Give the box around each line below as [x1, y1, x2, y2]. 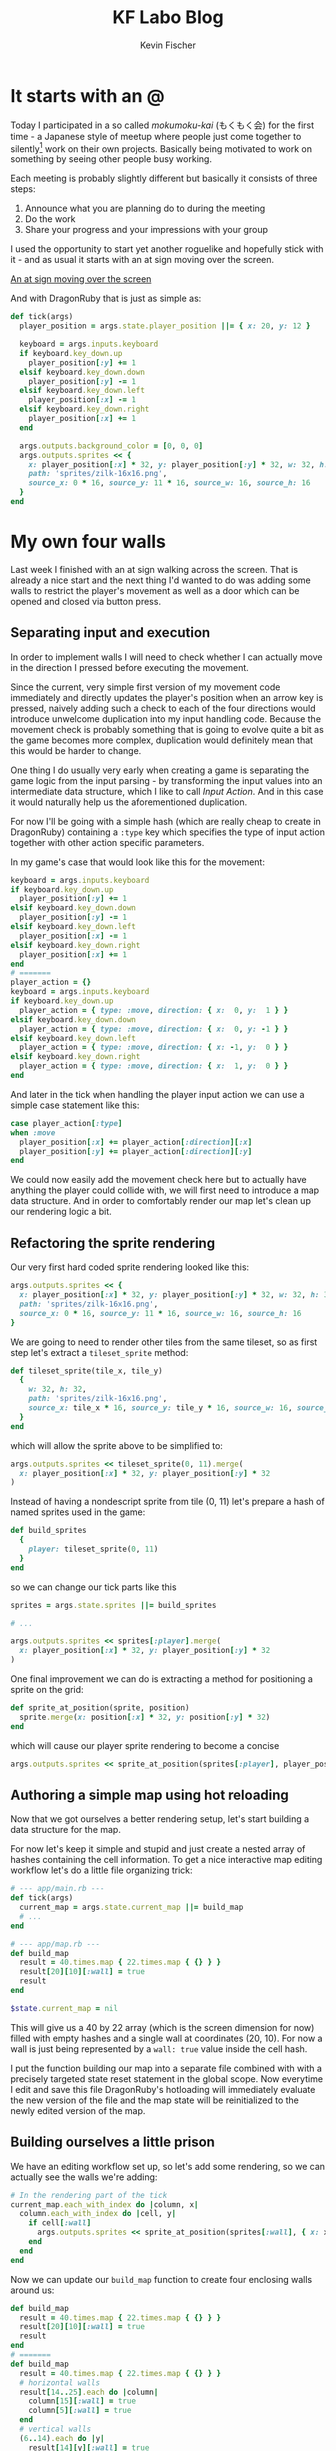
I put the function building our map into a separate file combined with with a [10, 2062, 323, 2074]
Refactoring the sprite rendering [10, 1234, 216, 1251]
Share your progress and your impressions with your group [24, 224, 268, 236]
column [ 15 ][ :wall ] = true [28, 2396, 137, 2406]
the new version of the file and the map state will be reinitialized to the [10, 2094, 300, 2106]
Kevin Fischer [139, 39, 197, 51]
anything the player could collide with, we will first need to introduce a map [10, 1184, 320, 1196]
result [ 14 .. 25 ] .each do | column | [19, 2387, 159, 2397]
